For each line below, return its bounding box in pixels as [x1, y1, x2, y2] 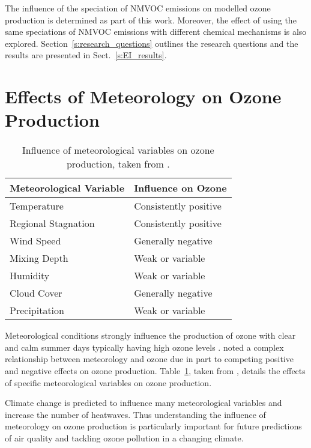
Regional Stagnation [10, 216, 95, 231]
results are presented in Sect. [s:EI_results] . [5, 49, 167, 61]
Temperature [10, 199, 64, 213]
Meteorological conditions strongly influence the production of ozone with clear [5, 329, 296, 342]
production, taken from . [66, 157, 170, 171]
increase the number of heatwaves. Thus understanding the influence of [5, 408, 266, 420]
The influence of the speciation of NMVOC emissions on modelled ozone [5, 2, 271, 14]
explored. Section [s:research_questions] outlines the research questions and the [5, 37, 298, 49]
